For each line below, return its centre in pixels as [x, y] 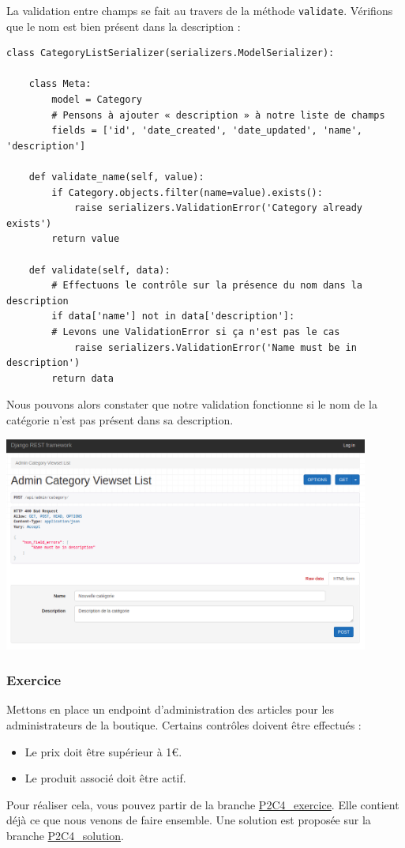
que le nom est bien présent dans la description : [124, 26]
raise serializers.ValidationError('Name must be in [215, 347]
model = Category [97, 100]
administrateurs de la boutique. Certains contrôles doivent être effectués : [184, 725]
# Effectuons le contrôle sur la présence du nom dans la [207, 286]
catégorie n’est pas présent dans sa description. [120, 419]
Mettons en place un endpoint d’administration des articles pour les [171, 709]
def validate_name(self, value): [116, 177]
